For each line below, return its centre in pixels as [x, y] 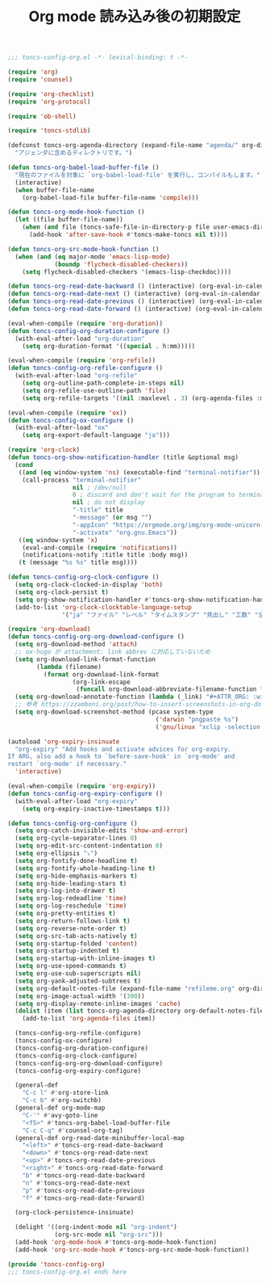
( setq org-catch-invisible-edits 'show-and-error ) [102, 831]
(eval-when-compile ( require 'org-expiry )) [82, 786]
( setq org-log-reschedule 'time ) [71, 906]
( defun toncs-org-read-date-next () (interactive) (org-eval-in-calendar [134, 294]
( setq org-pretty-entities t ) [65, 914]
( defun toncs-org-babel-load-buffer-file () [83, 168]
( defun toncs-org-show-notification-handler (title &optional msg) [123, 457]
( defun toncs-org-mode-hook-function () [77, 212]
